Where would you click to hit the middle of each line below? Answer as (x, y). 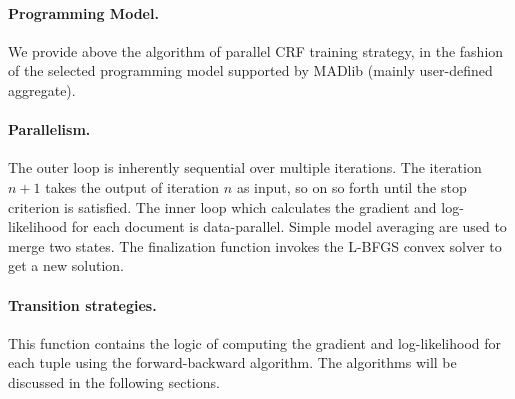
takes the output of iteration (132, 186)
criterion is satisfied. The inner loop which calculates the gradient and (222, 206)
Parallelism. (49, 129)
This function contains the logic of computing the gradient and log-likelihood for (255, 342)
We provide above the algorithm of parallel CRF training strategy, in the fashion (256, 50)
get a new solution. (66, 265)
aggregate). (42, 89)
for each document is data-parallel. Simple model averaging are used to (289, 226)
